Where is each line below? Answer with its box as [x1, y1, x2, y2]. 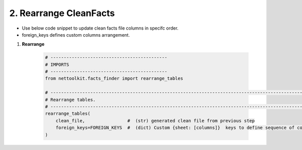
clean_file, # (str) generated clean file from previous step [55, 118, 255, 123]
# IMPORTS [45, 62, 69, 67]
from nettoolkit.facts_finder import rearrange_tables [45, 76, 183, 81]
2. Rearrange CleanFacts [9, 8, 115, 19]
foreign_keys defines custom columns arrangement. [22, 32, 130, 38]
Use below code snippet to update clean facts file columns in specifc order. [22, 25, 179, 31]
